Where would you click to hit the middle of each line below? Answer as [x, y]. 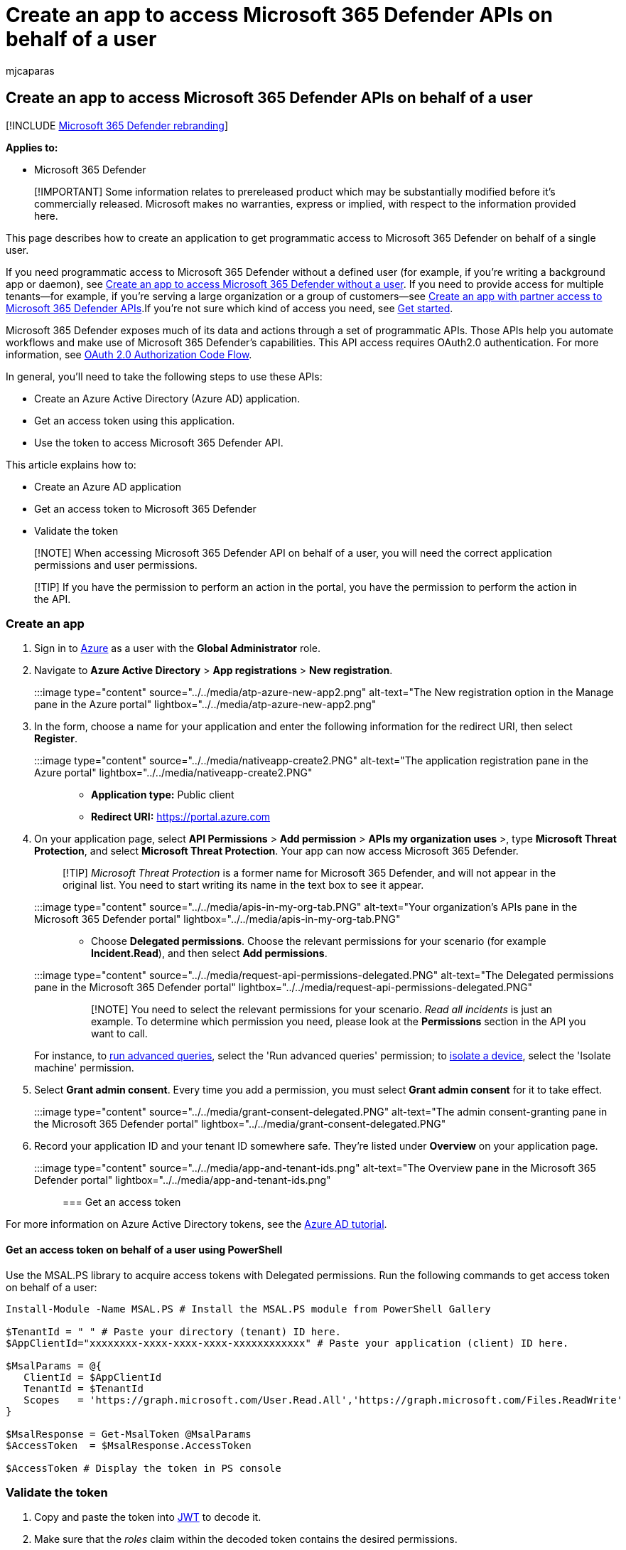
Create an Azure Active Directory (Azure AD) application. [167, 398]
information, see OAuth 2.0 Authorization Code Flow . [129, 354]
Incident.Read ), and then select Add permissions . [209, 953]
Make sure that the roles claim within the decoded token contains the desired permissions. [246, 1539]
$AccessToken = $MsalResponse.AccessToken [129, 1445]
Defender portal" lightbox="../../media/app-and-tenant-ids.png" [183, 1180]
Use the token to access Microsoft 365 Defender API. [159, 442]
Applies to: [32, 147]
